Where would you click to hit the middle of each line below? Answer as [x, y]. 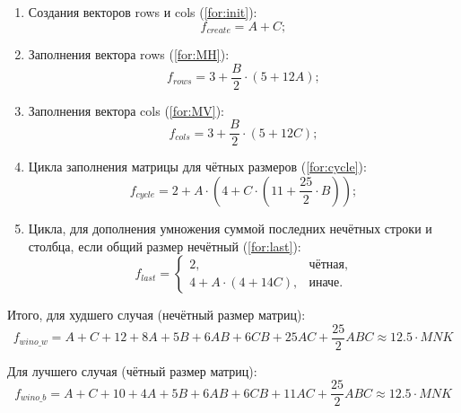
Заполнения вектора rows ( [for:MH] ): [129, 54]
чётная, [328, 264]
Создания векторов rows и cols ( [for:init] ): [143, 12]
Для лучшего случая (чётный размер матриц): [132, 370]
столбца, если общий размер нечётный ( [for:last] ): [165, 246]
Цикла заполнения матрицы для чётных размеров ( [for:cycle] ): [197, 167]
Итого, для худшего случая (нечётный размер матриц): [157, 315]
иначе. [326, 282]
